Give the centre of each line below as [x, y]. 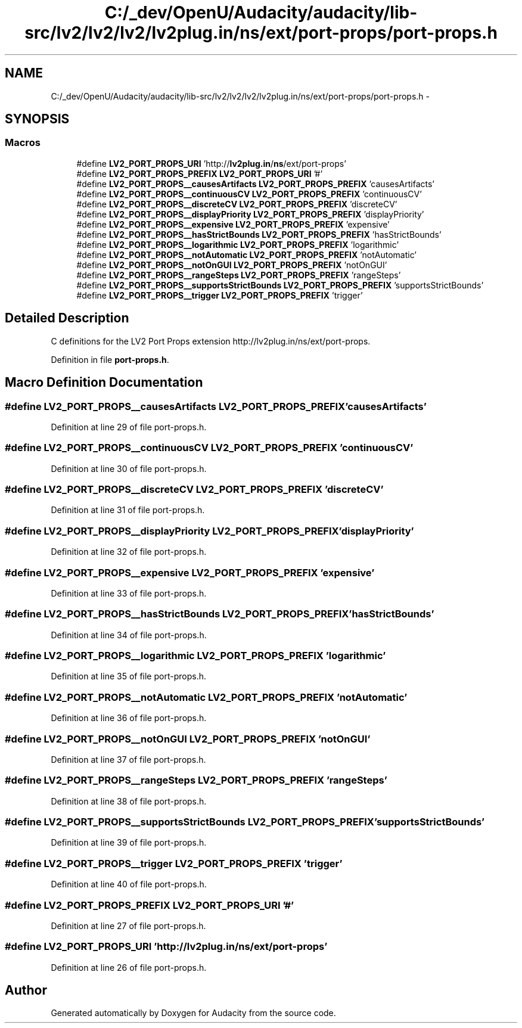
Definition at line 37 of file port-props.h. [128, 759]
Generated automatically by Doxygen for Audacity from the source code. [193, 1013]
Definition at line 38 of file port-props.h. [129, 801]
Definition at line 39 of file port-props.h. [129, 843]
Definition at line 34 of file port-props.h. [129, 635]
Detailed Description [67, 318]
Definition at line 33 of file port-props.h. [129, 593]
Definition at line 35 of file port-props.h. [128, 676]
